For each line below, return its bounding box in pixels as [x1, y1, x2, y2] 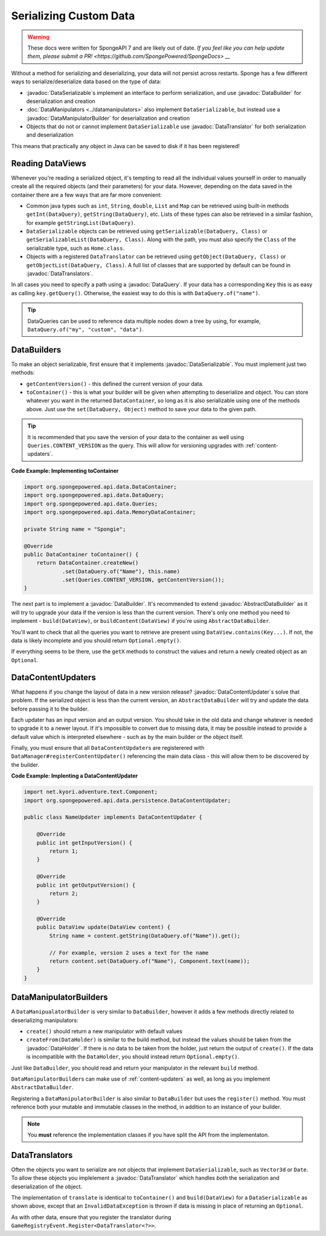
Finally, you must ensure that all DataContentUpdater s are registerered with [11, 744, 205, 752]
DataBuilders [11, 345, 62, 355]
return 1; [49, 847, 78, 854]
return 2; [49, 890, 78, 897]
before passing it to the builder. [11, 705, 89, 712]
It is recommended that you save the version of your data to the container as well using [27, 433, 245, 441]
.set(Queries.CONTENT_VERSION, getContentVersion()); [62, 576, 225, 584]
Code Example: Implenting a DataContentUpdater [11, 772, 138, 779]
